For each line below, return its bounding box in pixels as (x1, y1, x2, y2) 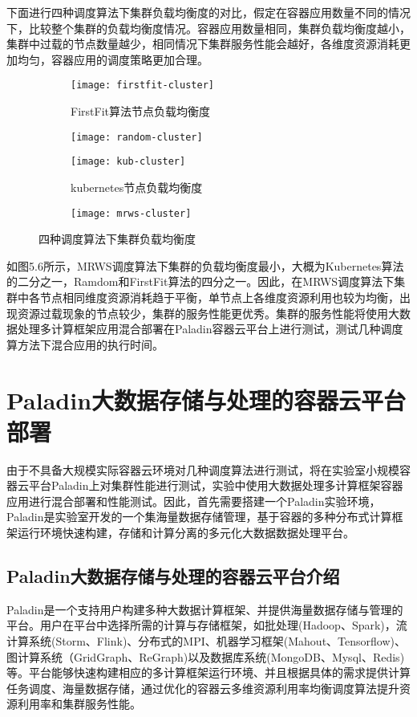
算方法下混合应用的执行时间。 (6, 336, 164, 352)
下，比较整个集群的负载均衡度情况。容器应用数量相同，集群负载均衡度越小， (6, 19, 411, 36)
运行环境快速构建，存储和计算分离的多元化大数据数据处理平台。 (17, 524, 354, 541)
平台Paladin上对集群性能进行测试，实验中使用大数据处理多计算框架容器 (28, 477, 403, 494)
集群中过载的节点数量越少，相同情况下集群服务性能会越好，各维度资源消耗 (6, 35, 399, 52)
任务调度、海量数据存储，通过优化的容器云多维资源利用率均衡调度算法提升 (6, 679, 399, 696)
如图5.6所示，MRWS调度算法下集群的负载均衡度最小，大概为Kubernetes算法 (6, 257, 404, 274)
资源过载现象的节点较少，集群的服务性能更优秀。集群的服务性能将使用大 (17, 304, 399, 321)
